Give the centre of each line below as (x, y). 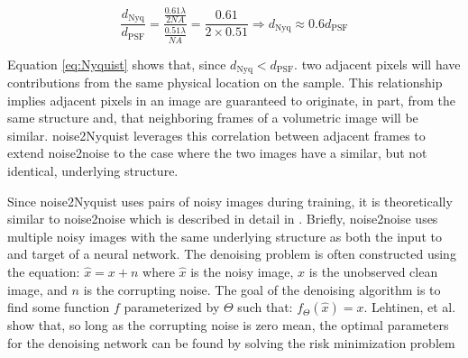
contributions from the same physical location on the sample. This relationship (225, 83)
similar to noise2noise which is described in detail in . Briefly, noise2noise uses (223, 219)
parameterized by (172, 307)
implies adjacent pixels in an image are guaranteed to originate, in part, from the (231, 100)
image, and (37, 289)
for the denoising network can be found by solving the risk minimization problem (231, 342)
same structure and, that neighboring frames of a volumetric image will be (213, 118)
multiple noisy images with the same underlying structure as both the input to (225, 236)
